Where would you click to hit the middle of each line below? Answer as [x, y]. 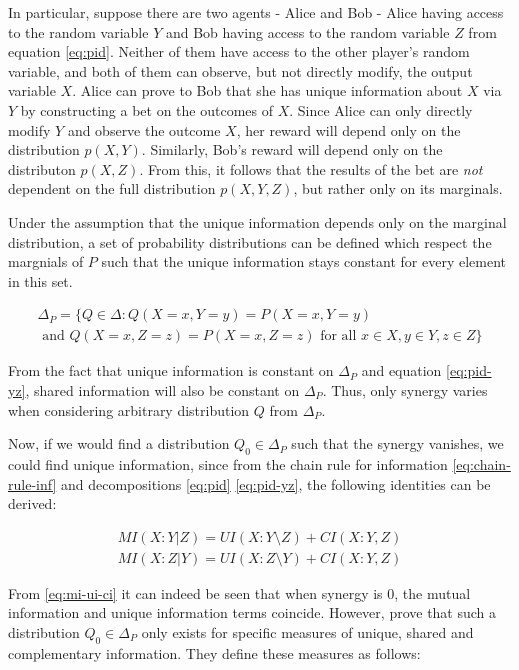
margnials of [46, 261]
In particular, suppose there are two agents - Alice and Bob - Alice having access [256, 12]
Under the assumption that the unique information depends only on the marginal [257, 221]
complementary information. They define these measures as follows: [214, 652]
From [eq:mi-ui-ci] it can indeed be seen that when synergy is [195, 592]
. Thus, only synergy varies [405, 389]
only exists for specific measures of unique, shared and [307, 631]
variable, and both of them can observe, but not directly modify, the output [240, 70]
